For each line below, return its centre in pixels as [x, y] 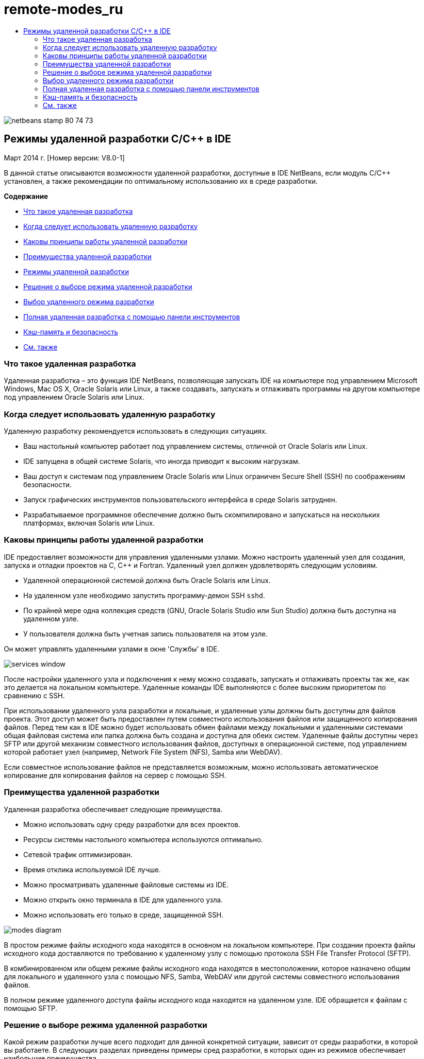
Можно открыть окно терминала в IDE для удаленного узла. [123, 900]
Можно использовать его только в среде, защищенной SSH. [123, 915]
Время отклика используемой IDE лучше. [92, 869]
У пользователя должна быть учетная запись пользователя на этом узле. [146, 634]
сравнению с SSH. [34, 695]
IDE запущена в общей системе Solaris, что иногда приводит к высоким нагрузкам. [162, 461]
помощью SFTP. [31, 1008]
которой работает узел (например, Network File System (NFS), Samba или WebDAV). [143, 752]
